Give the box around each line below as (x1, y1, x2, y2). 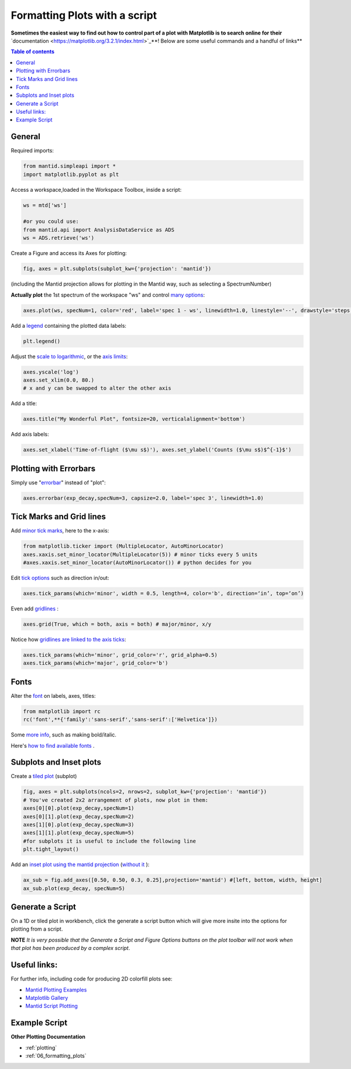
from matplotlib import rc (23, 708, 101, 715)
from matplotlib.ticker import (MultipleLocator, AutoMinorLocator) (23, 543, 224, 549)
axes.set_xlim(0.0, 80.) (23, 376, 95, 384)
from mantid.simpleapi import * (23, 163, 116, 169)
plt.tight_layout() (23, 846, 79, 853)
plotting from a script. (11, 925, 63, 932)
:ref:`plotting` (25, 1044, 57, 1051)
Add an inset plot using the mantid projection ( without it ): (11, 861, 150, 868)
